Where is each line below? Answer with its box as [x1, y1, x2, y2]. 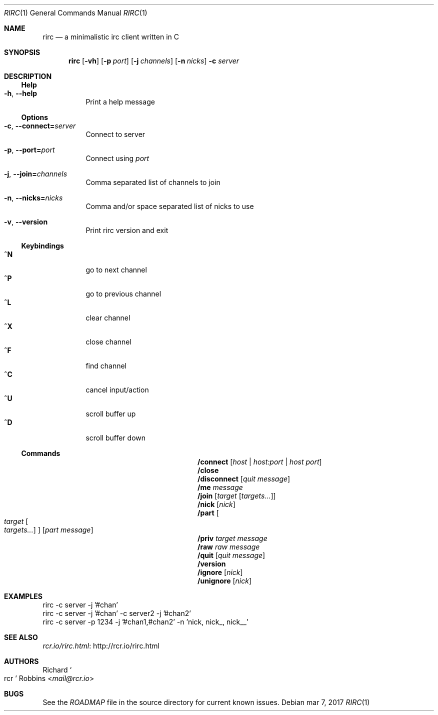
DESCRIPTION [4, 72, 52, 80]
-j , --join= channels [4, 169, 67, 178]
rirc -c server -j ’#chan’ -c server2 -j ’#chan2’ [42, 609, 191, 617]
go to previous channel [85, 289, 161, 298]
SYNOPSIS [4, 48, 40, 56]
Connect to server [85, 130, 145, 138]
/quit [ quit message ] [197, 551, 265, 559]
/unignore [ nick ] [197, 576, 252, 585]
